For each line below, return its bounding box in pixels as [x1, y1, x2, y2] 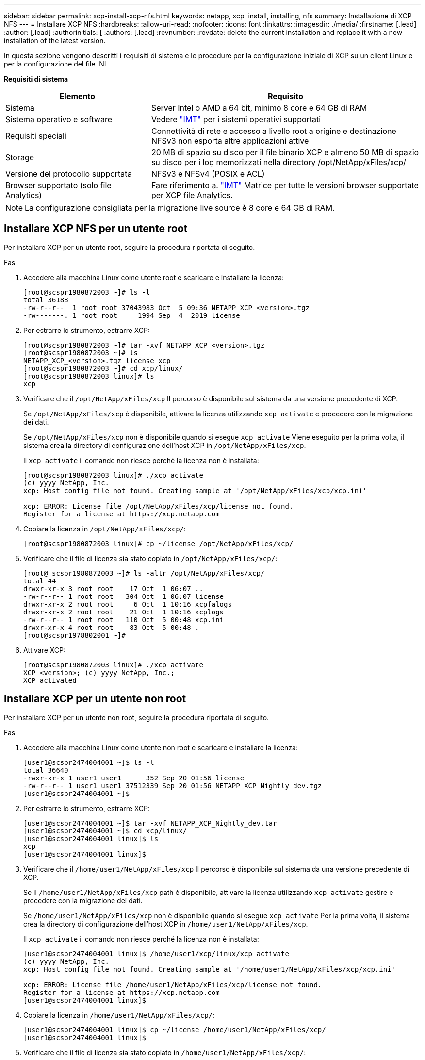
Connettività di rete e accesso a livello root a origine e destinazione [151, 126, 396, 136]
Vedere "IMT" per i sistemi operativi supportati [151, 115, 321, 124]
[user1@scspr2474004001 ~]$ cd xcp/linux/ [23, 827, 187, 835]
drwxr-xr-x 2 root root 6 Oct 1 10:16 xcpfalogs [23, 600, 232, 608]
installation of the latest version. [4, 36, 106, 45]
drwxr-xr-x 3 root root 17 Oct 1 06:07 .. [23, 584, 203, 593]
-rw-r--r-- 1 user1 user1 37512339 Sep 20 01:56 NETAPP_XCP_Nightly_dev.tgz [23, 781, 322, 790]
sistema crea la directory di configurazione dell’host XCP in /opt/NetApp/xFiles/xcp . [23, 441, 306, 449]
